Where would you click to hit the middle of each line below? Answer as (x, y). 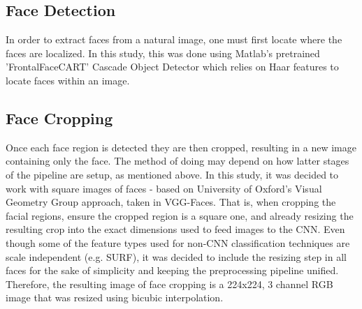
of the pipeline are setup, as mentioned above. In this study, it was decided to (172, 174)
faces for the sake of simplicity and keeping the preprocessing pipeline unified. (172, 270)
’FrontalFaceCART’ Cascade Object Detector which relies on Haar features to (172, 67)
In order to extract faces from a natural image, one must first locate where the (174, 39)
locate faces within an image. (68, 80)
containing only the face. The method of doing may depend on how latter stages (178, 161)
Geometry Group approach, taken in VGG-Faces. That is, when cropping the (171, 202)
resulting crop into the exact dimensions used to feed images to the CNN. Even (175, 229)
